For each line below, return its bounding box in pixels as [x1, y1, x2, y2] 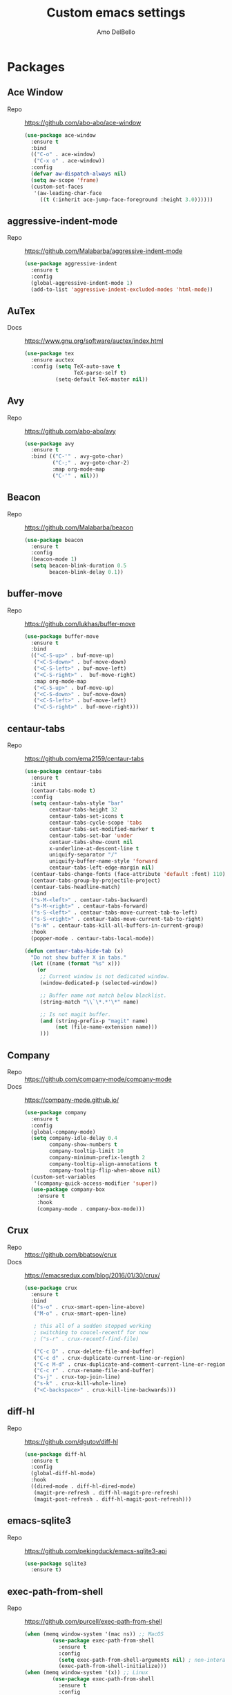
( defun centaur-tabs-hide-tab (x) [24, 947, 124, 955]
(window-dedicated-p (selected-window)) [39, 980, 157, 986]
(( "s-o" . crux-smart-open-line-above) [30, 1304, 146, 1311]
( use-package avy [24, 440, 75, 447]
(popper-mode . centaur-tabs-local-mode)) [30, 935, 155, 942]
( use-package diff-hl [24, 1450, 87, 1458]
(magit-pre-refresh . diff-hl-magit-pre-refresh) [33, 1489, 180, 1496]
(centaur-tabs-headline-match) [30, 883, 121, 890]
